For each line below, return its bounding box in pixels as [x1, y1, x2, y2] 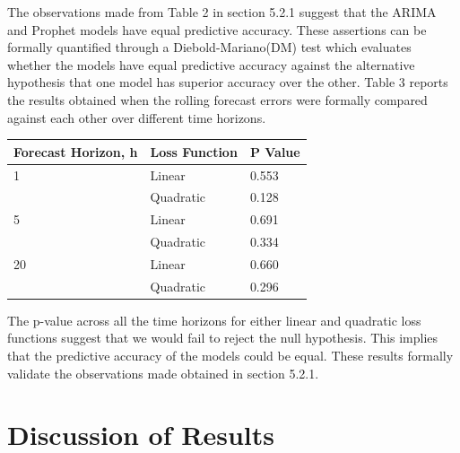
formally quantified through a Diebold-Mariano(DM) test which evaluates [7, 38, 412, 57]
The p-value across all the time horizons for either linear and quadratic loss [7, 310, 421, 329]
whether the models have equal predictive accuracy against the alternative [7, 55, 415, 74]
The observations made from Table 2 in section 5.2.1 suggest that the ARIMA [7, 3, 437, 21]
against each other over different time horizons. [7, 108, 266, 126]
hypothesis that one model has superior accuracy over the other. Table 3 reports [7, 73, 448, 91]
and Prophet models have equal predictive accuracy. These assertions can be [7, 20, 427, 39]
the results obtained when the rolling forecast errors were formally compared [7, 90, 428, 109]
